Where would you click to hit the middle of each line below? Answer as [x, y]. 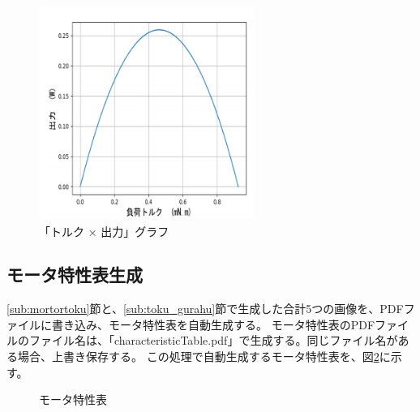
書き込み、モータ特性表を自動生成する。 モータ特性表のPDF [213, 324]
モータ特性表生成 [75, 275]
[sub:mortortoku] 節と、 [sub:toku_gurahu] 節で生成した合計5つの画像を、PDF [205, 309]
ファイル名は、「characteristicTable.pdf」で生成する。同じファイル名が [213, 340]
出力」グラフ [135, 231]
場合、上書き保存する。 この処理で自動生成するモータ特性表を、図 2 [198, 356]
